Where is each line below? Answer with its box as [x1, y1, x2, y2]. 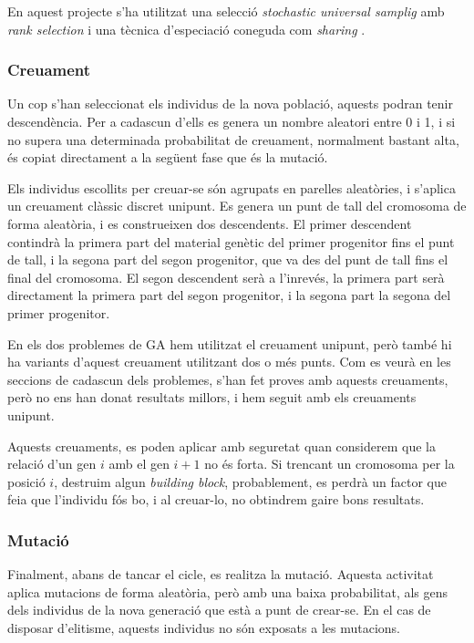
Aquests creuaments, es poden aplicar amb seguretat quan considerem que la [7, 436, 436, 455]
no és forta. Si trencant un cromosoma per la [204, 454, 455, 473]
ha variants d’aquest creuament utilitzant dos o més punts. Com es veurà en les [7, 352, 451, 371]
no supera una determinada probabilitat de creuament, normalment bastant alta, [7, 130, 459, 149]
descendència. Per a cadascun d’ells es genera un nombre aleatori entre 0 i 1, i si [7, 112, 456, 130]
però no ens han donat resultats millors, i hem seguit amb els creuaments [7, 388, 417, 407]
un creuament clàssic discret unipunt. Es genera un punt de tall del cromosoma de [7, 196, 467, 215]
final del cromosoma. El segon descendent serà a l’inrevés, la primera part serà [7, 267, 445, 286]
